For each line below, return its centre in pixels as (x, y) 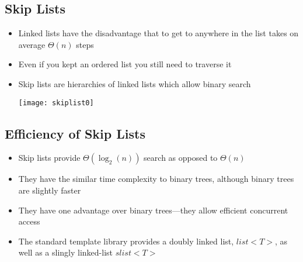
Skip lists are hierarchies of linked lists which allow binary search (135, 83)
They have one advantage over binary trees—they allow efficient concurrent (153, 210)
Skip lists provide (49, 158)
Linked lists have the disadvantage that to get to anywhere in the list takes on (159, 33)
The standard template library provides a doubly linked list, (126, 241)
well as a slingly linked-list (66, 252)
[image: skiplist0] (56, 103)
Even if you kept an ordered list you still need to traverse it (125, 64)
